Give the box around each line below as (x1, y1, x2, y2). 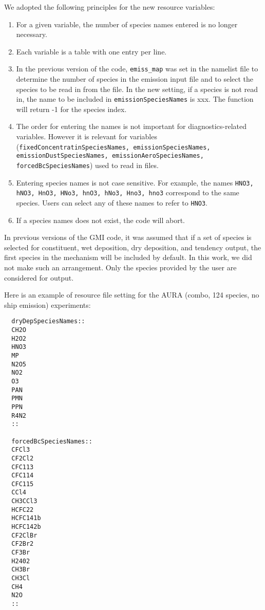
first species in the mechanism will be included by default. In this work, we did (4, 252, 252, 263)
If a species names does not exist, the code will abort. (16, 214, 185, 225)
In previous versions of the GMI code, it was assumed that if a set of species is (4, 232, 252, 243)
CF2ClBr (11, 531, 37, 539)
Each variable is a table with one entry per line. (16, 46, 167, 57)
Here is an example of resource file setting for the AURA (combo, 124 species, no (4, 289, 259, 300)
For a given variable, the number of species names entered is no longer (16, 19, 238, 29)
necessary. (16, 29, 47, 40)
